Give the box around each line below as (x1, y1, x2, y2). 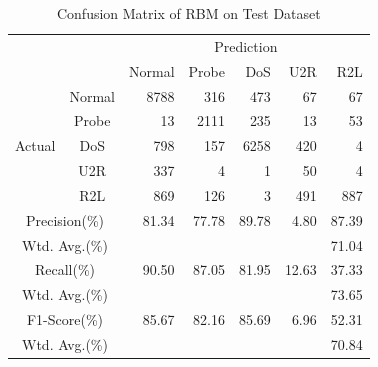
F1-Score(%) (26, 309, 104, 330)
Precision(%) (25, 209, 105, 230)
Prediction (214, 35, 278, 56)
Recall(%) (34, 259, 96, 280)
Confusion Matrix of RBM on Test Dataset (56, 3, 321, 23)
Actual (15, 135, 56, 156)
